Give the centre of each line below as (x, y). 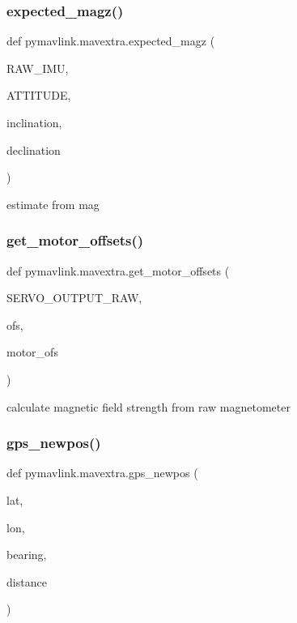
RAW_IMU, (38, 68)
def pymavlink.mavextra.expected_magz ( (111, 41)
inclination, (34, 122)
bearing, (27, 555)
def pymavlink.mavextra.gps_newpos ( (102, 473)
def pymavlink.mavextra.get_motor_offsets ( (118, 270)
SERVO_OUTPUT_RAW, (74, 298)
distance (27, 581)
